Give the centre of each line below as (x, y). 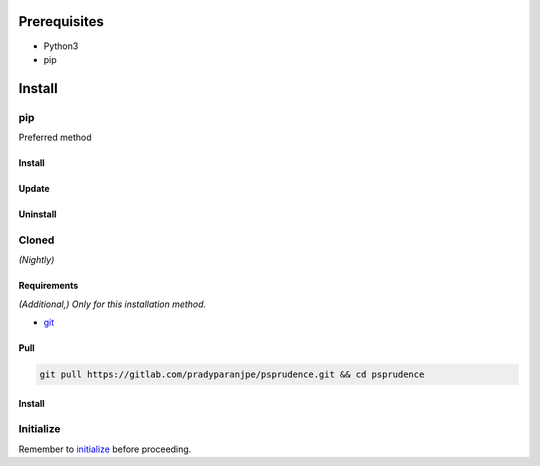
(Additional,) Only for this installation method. (112, 304)
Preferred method (55, 137)
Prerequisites (61, 21)
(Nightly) (36, 260)
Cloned (36, 240)
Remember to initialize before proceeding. (105, 449)
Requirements (48, 286)
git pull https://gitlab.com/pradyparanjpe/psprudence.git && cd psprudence (232, 374)
